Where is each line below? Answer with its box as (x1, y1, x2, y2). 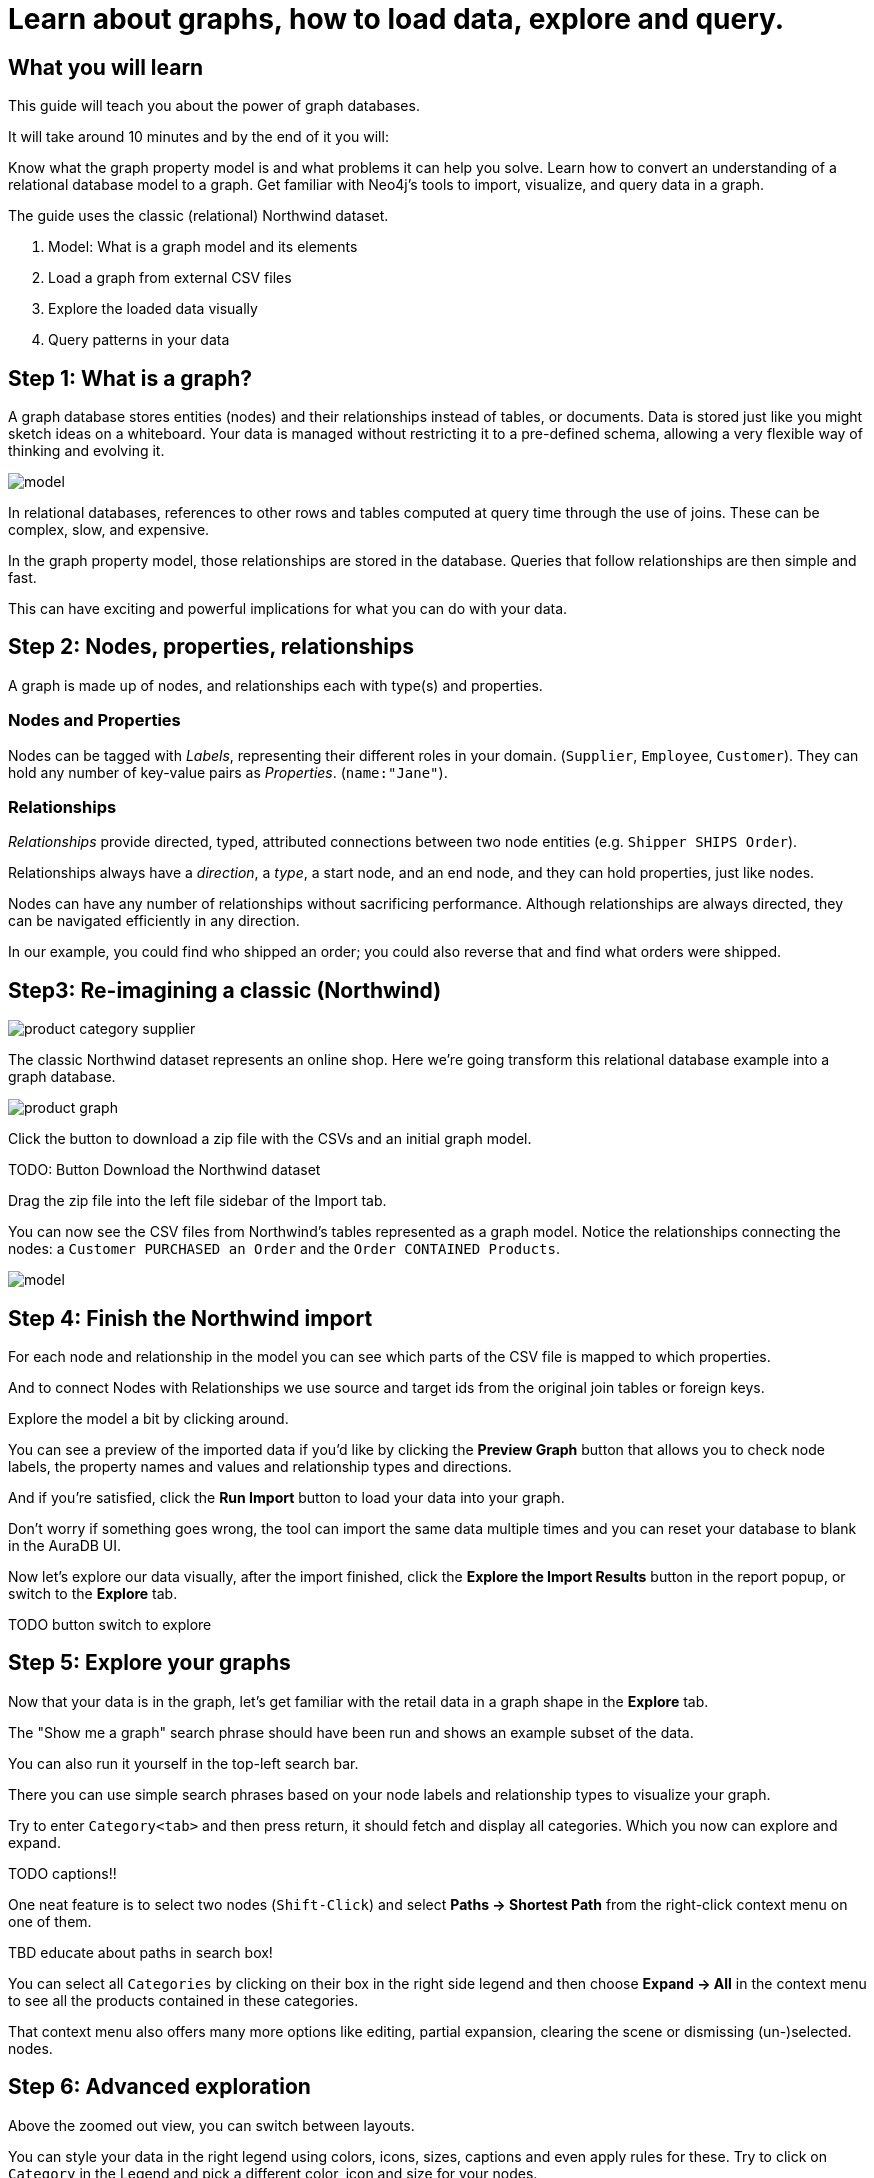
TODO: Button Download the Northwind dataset (8, 1161, 321, 1179)
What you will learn (8, 54, 204, 80)
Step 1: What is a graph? (8, 365, 253, 391)
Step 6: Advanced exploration (8, 2074, 311, 2100)
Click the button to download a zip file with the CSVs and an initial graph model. (8, 1130, 532, 1148)
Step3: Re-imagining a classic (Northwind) (8, 977, 442, 1003)
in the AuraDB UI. (8, 1537, 122, 1555)
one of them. (8, 1912, 92, 1930)
